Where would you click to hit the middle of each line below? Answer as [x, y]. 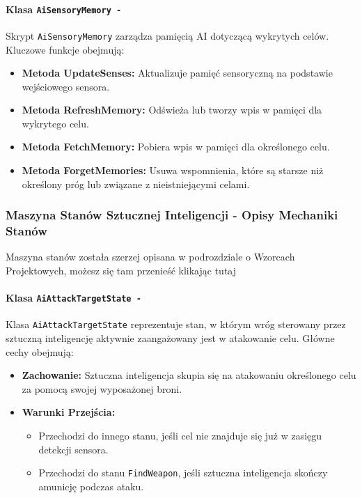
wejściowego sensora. [66, 86]
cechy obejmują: [40, 351]
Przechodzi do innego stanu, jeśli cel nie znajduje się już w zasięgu [180, 436]
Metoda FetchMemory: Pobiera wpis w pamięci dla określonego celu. [176, 147]
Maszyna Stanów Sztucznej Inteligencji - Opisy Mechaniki [172, 215]
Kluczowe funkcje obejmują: [65, 49]
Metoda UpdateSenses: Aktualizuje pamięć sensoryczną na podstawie [177, 73]
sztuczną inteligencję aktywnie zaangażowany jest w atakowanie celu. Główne [170, 338]
